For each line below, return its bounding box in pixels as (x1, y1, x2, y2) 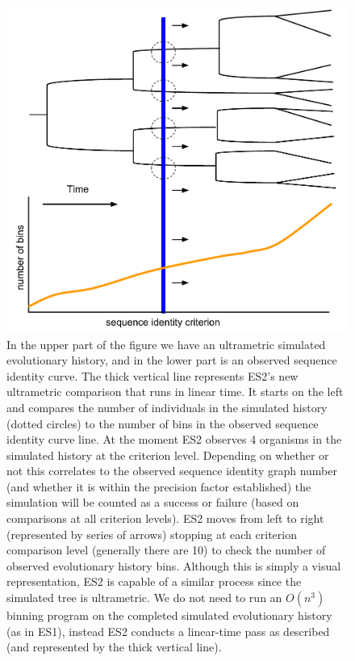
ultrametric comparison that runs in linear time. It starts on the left (6, 383, 344, 400)
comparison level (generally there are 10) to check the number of (6, 541, 326, 558)
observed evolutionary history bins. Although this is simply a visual (6, 557, 341, 574)
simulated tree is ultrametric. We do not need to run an (6, 589, 282, 606)
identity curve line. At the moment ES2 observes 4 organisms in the (6, 431, 342, 448)
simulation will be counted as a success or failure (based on (6, 494, 299, 511)
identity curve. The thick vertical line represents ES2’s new (6, 367, 299, 384)
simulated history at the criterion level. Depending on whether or (6, 446, 329, 463)
